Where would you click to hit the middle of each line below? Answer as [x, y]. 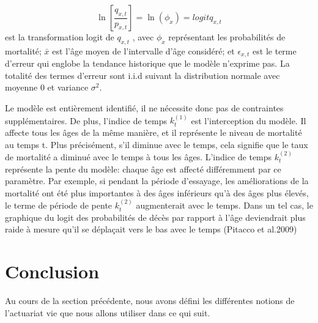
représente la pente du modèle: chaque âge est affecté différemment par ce [143, 169]
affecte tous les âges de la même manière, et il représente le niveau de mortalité [153, 132]
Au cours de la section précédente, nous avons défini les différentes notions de [150, 301]
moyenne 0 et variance [47, 87]
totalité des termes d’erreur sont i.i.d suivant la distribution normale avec [142, 75]
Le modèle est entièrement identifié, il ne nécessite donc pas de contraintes [144, 108]
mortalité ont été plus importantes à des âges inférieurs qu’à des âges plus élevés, [157, 192]
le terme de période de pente [59, 205]
